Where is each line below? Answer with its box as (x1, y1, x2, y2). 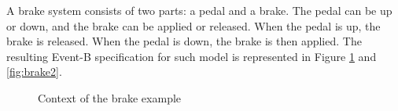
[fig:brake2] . (6, 63, 62, 80)
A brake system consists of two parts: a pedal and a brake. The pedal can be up (6, 2, 392, 18)
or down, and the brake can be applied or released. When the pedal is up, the (6, 17, 381, 34)
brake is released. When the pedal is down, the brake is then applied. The (6, 33, 362, 49)
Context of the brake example (38, 89, 182, 106)
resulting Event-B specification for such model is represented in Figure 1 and (6, 48, 377, 64)
